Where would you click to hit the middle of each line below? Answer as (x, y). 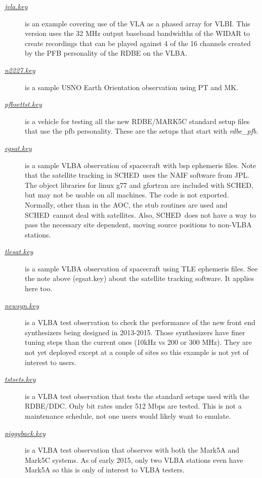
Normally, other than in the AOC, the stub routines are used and (126, 204)
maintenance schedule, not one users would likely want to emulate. (128, 416)
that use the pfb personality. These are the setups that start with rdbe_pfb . (142, 131)
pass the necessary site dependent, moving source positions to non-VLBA (138, 225)
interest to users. (51, 362)
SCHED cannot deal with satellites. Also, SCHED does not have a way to (140, 214)
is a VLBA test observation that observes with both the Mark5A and (132, 450)
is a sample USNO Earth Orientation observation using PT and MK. (132, 87)
